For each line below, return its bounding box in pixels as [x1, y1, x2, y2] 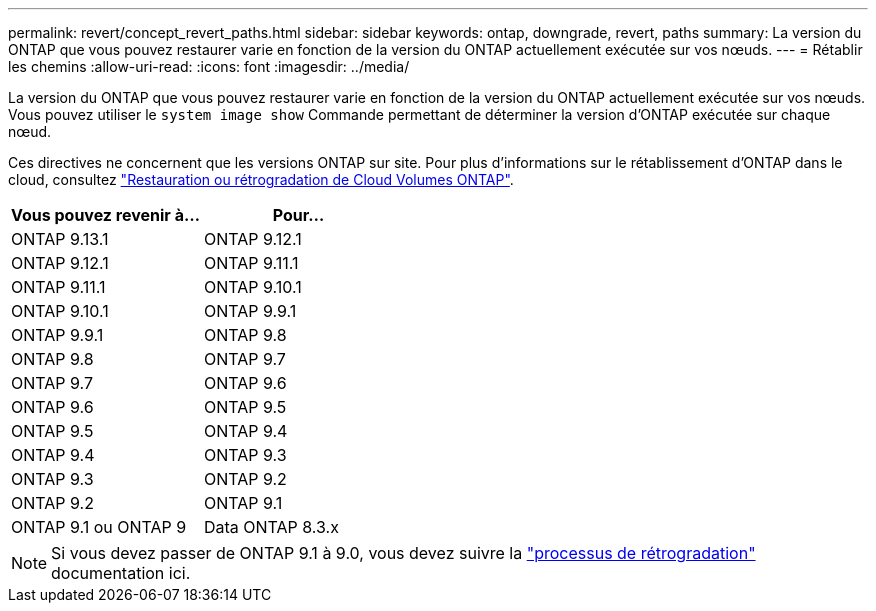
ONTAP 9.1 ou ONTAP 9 [11, 517, 187, 537]
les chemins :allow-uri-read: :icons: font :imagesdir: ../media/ [8, 58, 410, 75]
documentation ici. [51, 563, 191, 583]
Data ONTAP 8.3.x [203, 517, 339, 537]
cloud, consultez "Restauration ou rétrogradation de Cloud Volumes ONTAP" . [8, 171, 514, 188]
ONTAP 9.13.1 [11, 229, 109, 249]
